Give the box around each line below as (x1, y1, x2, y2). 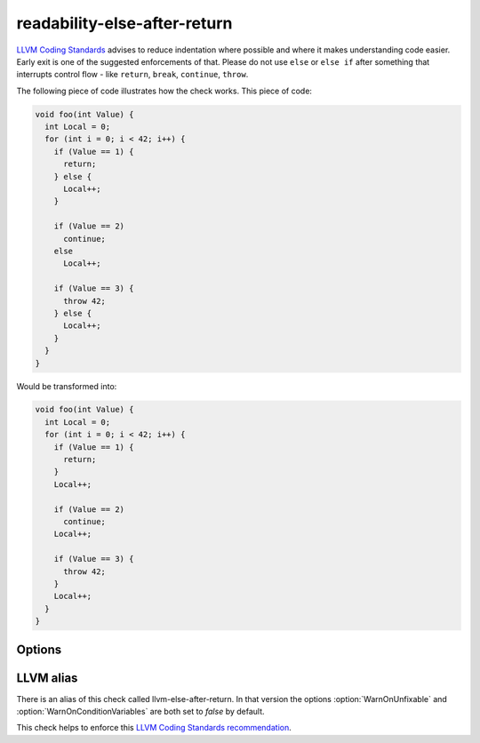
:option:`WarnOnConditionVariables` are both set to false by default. (16, 707, 266, 717)
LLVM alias (16, 670, 78, 685)
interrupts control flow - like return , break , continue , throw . (16, 69, 249, 80)
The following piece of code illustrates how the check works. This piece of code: (16, 85, 313, 96)
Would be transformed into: (16, 380, 117, 391)
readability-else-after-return (16, 13, 233, 33)
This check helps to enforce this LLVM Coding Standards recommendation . (16, 723, 292, 733)
